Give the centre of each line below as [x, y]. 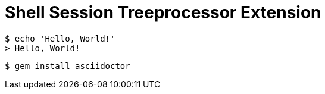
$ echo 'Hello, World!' [60, 38]
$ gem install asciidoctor [68, 66]
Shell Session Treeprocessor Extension [163, 12]
